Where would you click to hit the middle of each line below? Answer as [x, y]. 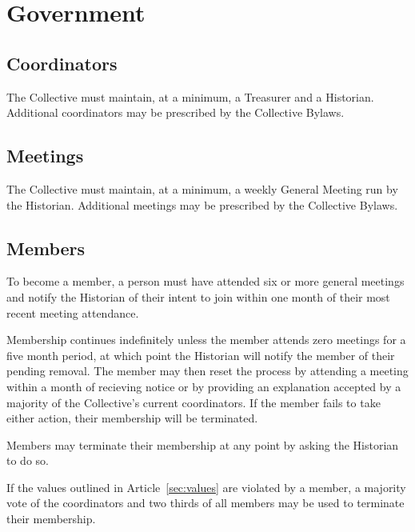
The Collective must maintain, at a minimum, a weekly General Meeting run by [202, 188]
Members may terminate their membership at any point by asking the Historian [203, 444]
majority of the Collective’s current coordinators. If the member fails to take [194, 402]
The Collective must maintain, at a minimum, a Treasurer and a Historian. [190, 96]
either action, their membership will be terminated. [132, 418]
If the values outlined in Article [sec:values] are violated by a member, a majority [206, 487]
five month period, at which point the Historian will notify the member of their [201, 355]
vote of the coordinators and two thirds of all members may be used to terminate [206, 503]
